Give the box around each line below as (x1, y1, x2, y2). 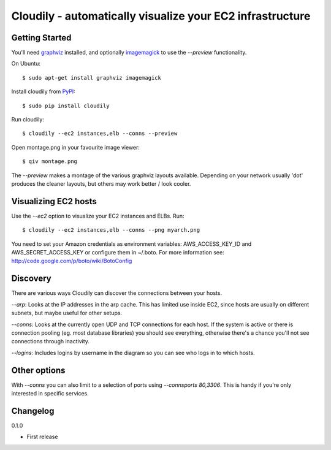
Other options (11, 365, 66, 375)
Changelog (11, 405, 55, 416)
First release (26, 433, 58, 441)
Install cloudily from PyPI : (11, 88, 76, 95)
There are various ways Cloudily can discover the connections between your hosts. (11, 289, 223, 297)
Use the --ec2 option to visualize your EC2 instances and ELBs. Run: (11, 212, 185, 219)
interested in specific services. (11, 389, 89, 397)
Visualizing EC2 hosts (11, 196, 97, 207)
